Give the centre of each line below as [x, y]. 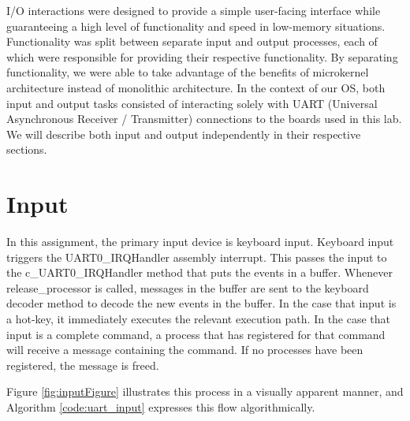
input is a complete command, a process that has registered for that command [196, 334]
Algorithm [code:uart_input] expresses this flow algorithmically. [161, 407]
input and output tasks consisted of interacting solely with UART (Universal [192, 103]
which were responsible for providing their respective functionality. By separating [202, 56]
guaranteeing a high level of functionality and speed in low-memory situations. [196, 26]
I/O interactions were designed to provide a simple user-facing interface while [194, 10]
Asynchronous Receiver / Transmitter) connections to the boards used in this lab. [204, 119]
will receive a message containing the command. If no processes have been [185, 350]
